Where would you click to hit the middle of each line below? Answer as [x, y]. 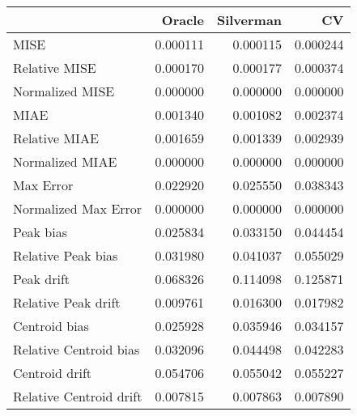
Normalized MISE [64, 91]
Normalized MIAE [65, 161]
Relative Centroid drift [78, 396]
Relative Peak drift [67, 302]
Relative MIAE [56, 138]
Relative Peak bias [66, 255]
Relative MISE [55, 68]
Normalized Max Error [78, 208]
